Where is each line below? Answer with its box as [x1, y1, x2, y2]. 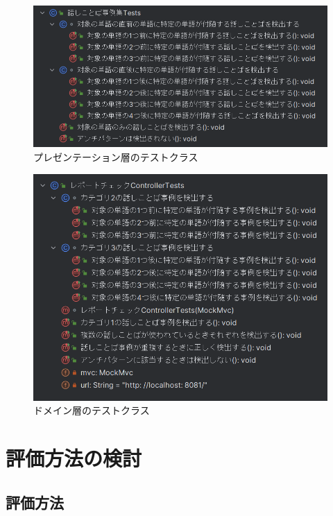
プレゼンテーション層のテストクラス [33, 150, 198, 164]
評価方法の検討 [6, 444, 142, 472]
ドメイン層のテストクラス [33, 403, 150, 418]
